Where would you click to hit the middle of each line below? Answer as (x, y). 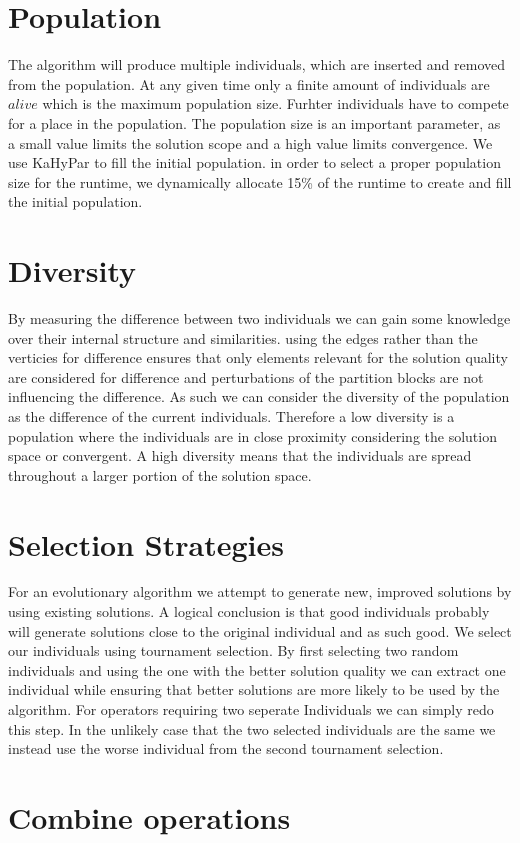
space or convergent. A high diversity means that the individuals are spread (240, 455)
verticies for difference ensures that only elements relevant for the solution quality (258, 357)
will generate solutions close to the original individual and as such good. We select (260, 630)
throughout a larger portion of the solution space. (160, 474)
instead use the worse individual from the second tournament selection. (226, 748)
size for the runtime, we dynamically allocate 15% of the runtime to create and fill (260, 181)
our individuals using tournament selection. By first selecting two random (233, 650)
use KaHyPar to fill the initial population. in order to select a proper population (254, 162)
